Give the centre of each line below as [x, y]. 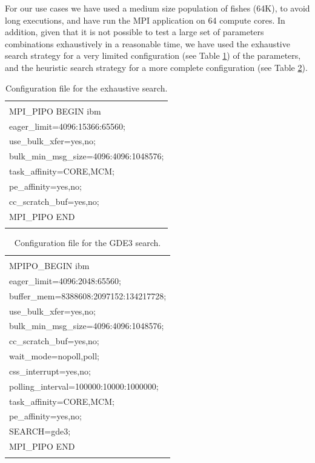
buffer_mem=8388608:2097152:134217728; [88, 295]
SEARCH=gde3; [40, 431]
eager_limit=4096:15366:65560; [67, 126]
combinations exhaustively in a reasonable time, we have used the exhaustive [148, 43]
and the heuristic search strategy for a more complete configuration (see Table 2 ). [156, 67]
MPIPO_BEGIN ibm [49, 265]
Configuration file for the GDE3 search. [88, 242]
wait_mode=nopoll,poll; [54, 356]
